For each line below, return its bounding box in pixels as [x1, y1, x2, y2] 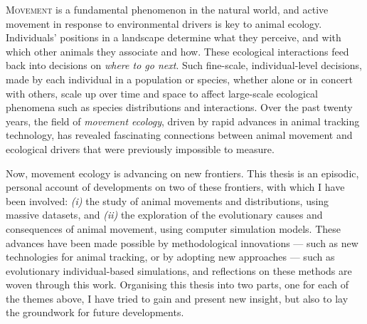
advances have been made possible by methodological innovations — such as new [6, 235, 358, 250]
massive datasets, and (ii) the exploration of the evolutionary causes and [6, 207, 323, 222]
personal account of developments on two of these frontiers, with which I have [6, 179, 345, 194]
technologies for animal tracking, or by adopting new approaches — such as [6, 249, 335, 264]
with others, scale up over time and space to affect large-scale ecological [6, 85, 318, 100]
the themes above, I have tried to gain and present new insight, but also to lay [6, 291, 349, 305]
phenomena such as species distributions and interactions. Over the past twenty [6, 100, 353, 115]
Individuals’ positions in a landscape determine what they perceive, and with [6, 30, 341, 45]
